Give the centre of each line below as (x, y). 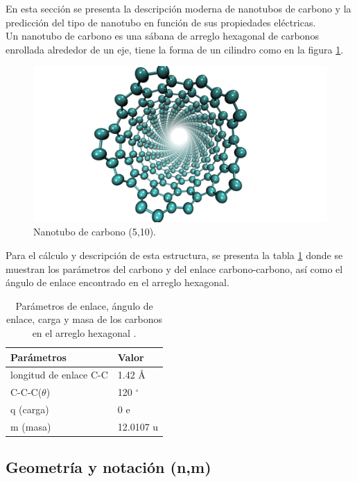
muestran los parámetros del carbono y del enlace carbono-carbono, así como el (174, 268)
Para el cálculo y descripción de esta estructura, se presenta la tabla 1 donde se (174, 255)
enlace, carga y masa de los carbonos (85, 319)
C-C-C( (26, 392)
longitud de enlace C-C (59, 375)
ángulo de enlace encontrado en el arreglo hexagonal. (117, 282)
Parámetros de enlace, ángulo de (84, 305)
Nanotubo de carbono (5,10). (95, 232)
